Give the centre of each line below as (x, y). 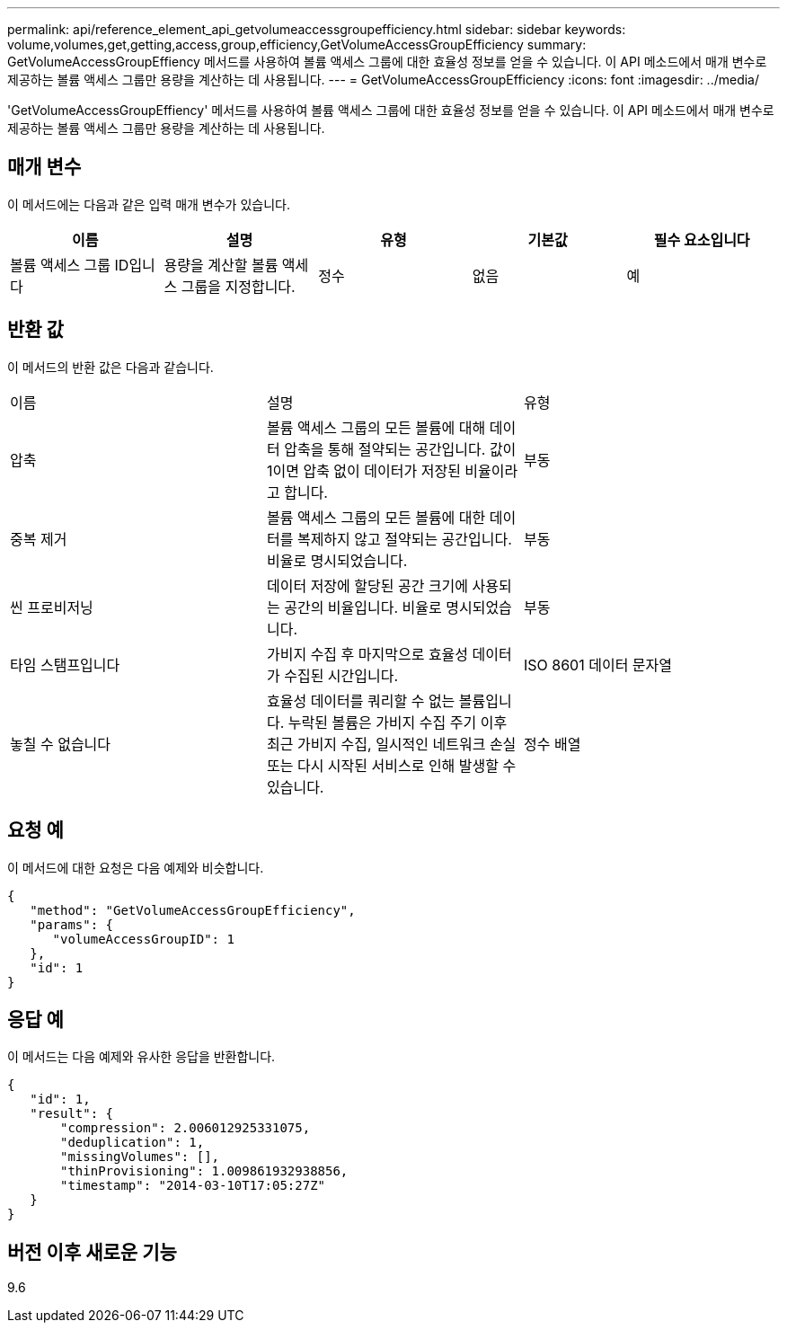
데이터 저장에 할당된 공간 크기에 (367, 585)
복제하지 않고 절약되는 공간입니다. (404, 539)
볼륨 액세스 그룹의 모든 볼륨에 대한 (376, 517)
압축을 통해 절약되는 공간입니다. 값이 (400, 449)
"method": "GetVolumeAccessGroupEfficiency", (193, 910)
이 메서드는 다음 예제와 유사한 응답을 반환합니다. (141, 1057)
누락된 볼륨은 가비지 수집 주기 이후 (398, 722)
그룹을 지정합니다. (238, 286)
